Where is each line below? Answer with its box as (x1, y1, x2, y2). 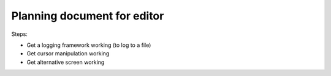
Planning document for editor (11, 9, 164, 22)
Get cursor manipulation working (26, 50, 110, 57)
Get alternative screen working (26, 58, 105, 66)
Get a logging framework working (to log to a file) (26, 41, 151, 49)
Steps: (11, 30, 28, 38)
